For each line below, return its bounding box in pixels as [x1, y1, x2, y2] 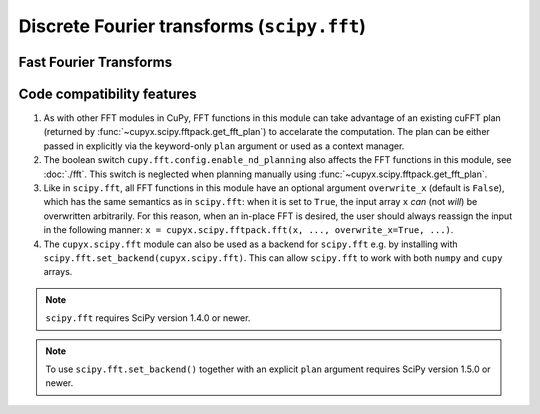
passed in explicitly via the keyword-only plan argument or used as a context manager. [43, 140, 405, 152]
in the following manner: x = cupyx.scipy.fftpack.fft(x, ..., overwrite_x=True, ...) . [43, 224, 454, 236]
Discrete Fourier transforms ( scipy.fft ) [18, 15, 367, 37]
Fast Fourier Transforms [18, 53, 173, 70]
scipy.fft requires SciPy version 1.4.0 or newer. [45, 312, 251, 324]
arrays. [43, 266, 73, 278]
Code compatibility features [18, 85, 197, 102]
